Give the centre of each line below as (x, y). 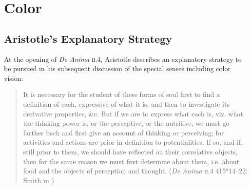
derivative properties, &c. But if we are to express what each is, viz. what (133, 113)
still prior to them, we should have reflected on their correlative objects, (130, 151)
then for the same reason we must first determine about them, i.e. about (131, 161)
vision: (14, 78)
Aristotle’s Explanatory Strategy (88, 38)
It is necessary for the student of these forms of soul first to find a (122, 94)
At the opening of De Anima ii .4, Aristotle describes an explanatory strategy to (123, 59)
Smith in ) (39, 180)
